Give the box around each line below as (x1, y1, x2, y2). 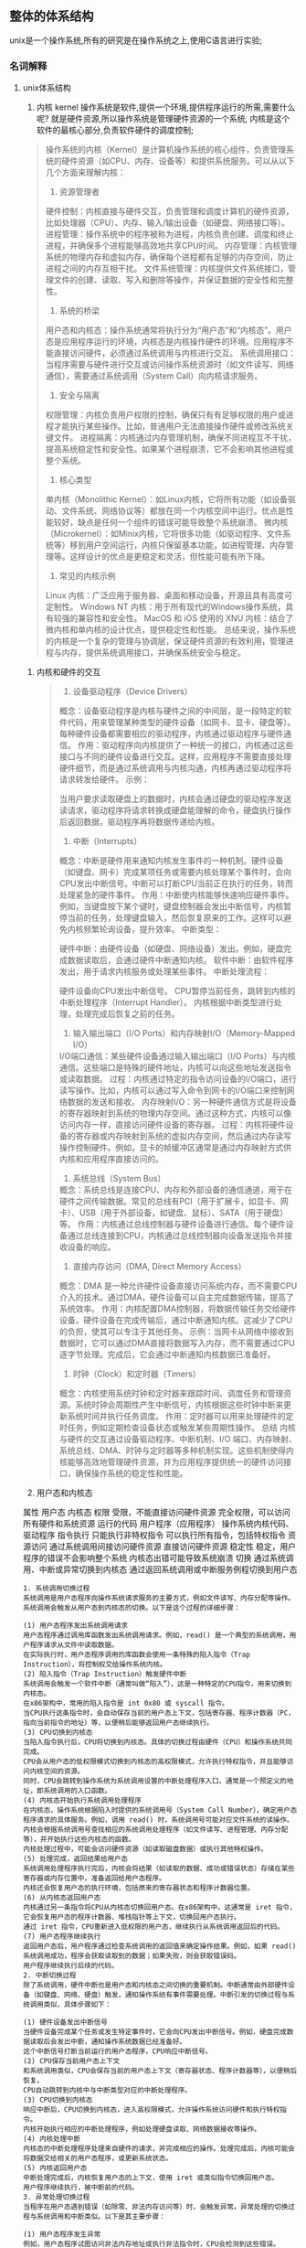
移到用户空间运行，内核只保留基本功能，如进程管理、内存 (69, 540, 286, 551)
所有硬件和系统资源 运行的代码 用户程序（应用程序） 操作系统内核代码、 (22, 1518, 294, 1529)
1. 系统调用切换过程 (22, 1584, 90, 1593)
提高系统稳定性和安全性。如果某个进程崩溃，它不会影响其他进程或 (45, 444, 294, 455)
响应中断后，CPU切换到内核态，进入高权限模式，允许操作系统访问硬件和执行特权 (22, 2105, 280, 2114)
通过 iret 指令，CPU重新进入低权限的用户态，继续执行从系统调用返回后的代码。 (22, 1922, 285, 1932)
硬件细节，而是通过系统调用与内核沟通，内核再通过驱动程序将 (58, 763, 292, 774)
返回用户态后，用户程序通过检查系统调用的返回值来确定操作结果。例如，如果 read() (22, 1942, 297, 1951)
